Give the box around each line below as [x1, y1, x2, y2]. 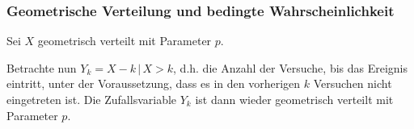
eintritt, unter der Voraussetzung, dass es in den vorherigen [6, 75, 301, 92]
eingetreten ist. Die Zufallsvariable [6, 91, 177, 107]
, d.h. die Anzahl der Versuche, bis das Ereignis [173, 59, 408, 76]
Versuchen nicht [313, 75, 392, 92]
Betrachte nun [6, 59, 77, 76]
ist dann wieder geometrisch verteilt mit [195, 91, 394, 107]
